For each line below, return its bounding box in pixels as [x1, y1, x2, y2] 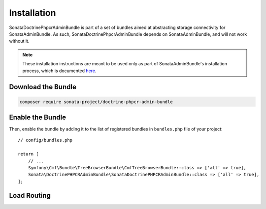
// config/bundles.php [18, 137, 73, 143]
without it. [9, 38, 30, 44]
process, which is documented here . [22, 68, 97, 74]
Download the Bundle [9, 83, 76, 91]
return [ [18, 151, 39, 157]
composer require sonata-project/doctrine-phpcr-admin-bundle [19, 99, 173, 104]
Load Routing [9, 191, 51, 200]
